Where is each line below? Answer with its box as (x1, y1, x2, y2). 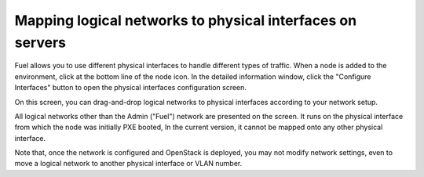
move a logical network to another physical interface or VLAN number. (14, 159, 243, 168)
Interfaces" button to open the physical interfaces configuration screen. (14, 83, 247, 92)
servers (14, 34, 67, 51)
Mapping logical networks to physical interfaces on (14, 12, 357, 29)
